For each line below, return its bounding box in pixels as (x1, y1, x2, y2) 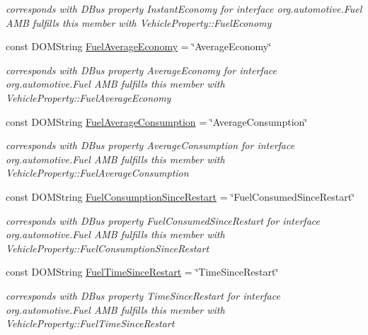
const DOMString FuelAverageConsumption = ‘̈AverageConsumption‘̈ (6, 114, 308, 129)
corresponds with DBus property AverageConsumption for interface (6, 138, 295, 153)
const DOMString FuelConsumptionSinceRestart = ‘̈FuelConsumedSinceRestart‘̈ (6, 189, 355, 204)
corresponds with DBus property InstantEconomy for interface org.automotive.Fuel (6, 1, 362, 16)
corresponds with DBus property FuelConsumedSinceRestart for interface (6, 213, 320, 228)
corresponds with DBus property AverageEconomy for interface (6, 62, 277, 77)
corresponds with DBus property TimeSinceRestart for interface (6, 288, 280, 302)
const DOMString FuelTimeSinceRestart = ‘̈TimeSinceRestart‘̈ (6, 264, 279, 279)
